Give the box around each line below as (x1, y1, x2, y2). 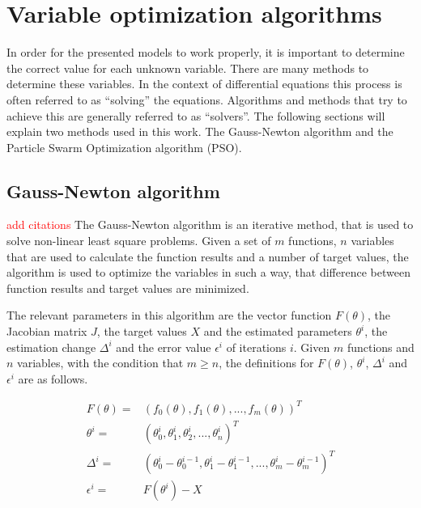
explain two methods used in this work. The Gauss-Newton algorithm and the (6, 123, 393, 140)
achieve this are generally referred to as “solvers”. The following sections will (6, 107, 385, 124)
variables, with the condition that (17, 354, 184, 371)
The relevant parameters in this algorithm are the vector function (6, 307, 332, 324)
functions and (347, 338, 415, 355)
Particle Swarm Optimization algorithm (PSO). (6, 138, 242, 155)
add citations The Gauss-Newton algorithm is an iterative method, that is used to (6, 216, 414, 233)
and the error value (116, 338, 211, 355)
